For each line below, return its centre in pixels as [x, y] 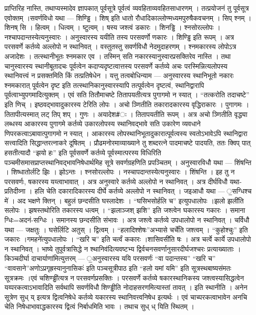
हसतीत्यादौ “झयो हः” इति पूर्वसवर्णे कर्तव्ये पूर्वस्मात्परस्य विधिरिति [83, 152]
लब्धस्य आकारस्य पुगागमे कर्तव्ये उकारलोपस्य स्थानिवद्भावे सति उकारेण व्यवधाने [103, 124]
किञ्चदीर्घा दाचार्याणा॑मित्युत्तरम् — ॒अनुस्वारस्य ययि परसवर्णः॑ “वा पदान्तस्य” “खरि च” [110, 258]
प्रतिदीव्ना [15, 191]
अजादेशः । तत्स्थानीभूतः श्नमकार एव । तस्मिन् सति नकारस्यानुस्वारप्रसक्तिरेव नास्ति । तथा [118, 56]
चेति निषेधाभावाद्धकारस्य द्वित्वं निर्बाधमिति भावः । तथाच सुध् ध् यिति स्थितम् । [100, 306]
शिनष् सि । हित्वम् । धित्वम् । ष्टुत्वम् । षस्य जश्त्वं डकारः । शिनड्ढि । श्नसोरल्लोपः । [113, 27]
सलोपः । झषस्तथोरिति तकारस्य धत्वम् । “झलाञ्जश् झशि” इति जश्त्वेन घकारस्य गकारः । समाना [125, 210]
